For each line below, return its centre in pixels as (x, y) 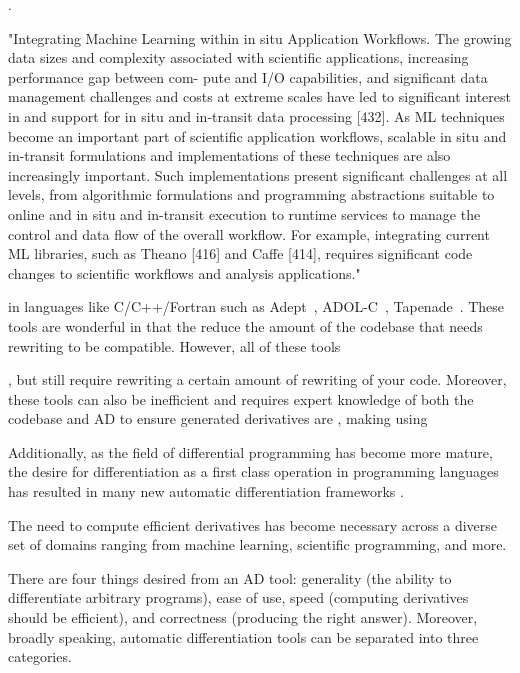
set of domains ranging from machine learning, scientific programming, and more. (257, 544)
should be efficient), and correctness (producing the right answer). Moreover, (243, 617)
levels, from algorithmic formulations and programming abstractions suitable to (251, 194)
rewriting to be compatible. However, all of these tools (174, 345)
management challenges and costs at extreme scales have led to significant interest (259, 96)
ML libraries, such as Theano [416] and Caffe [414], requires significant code (240, 253)
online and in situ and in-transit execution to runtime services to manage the (244, 213)
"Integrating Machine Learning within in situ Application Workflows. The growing (260, 37)
